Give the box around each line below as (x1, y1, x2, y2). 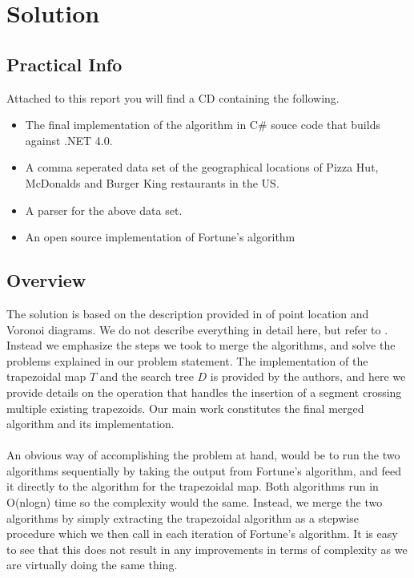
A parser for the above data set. (25, 201, 183, 218)
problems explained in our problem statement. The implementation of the (6, 352, 368, 369)
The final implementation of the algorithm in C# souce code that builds (25, 116, 380, 133)
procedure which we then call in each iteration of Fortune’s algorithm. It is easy (6, 525, 398, 542)
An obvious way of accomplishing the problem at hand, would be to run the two (6, 447, 400, 463)
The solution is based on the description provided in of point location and (6, 305, 369, 321)
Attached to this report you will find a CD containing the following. (6, 89, 340, 106)
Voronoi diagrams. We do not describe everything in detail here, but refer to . (6, 321, 388, 338)
